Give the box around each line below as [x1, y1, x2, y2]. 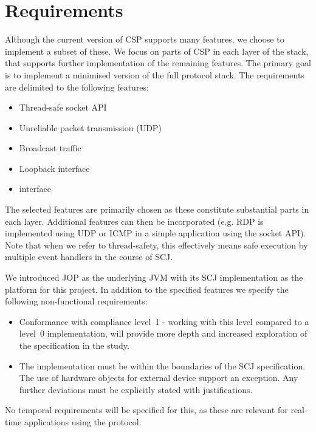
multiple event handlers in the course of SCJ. [5, 250, 173, 263]
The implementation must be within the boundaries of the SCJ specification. [19, 359, 306, 372]
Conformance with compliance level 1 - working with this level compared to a [19, 315, 309, 327]
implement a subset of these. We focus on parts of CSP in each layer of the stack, [5, 44, 309, 57]
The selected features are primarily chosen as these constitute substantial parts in [5, 203, 309, 216]
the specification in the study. [19, 339, 129, 351]
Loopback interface [19, 162, 90, 174]
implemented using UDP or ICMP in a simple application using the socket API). [5, 227, 306, 239]
